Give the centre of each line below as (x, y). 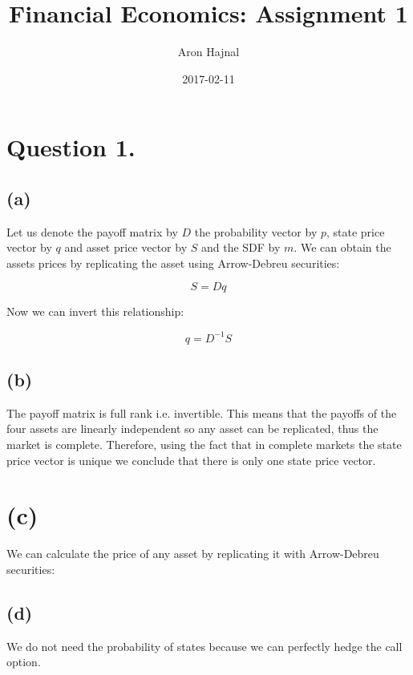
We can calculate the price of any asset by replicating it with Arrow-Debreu (193, 554)
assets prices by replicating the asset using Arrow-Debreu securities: (173, 263)
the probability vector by (256, 231)
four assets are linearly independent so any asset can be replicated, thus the (192, 428)
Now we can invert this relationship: (95, 311)
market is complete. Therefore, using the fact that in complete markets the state (204, 444)
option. (24, 662)
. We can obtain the (342, 247)
